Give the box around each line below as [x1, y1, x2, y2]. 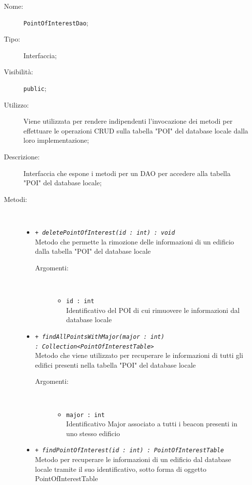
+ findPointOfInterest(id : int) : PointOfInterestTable [35, 447, 224, 454]
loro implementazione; [23, 135, 89, 145]
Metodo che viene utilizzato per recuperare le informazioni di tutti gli [35, 350, 243, 360]
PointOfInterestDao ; [23, 17, 88, 27]
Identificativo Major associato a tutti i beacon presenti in [66, 419, 237, 429]
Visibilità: [4, 66, 33, 77]
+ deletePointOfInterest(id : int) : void [35, 229, 175, 237]
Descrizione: [4, 152, 40, 162]
